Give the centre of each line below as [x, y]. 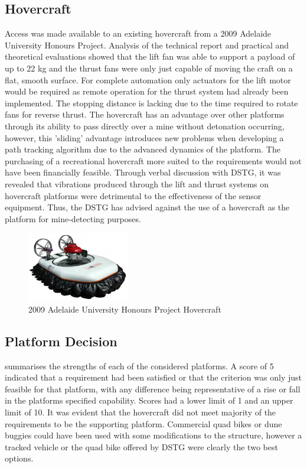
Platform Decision [61, 341]
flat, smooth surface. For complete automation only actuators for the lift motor [148, 79]
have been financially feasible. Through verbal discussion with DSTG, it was [143, 172]
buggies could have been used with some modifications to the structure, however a [153, 435]
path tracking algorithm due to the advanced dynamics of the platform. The [143, 149]
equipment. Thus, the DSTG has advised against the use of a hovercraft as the [147, 207]
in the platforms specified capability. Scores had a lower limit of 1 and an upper [149, 400]
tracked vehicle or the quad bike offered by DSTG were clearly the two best [141, 446]
